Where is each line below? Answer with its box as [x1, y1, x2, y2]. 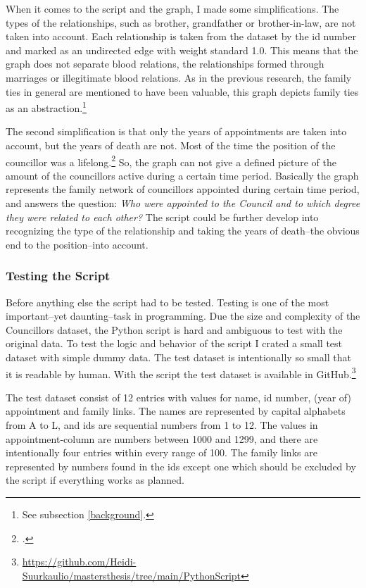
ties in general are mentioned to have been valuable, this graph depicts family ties [6, 84, 359, 99]
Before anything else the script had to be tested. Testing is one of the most [6, 294, 329, 309]
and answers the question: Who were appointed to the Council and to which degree [6, 196, 360, 211]
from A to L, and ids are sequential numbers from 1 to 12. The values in [6, 418, 318, 432]
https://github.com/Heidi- [22, 554, 137, 569]
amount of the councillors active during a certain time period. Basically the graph [6, 168, 359, 182]
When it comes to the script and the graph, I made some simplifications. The [6, 1, 339, 15]
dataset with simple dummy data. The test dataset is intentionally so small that [6, 350, 351, 364]
